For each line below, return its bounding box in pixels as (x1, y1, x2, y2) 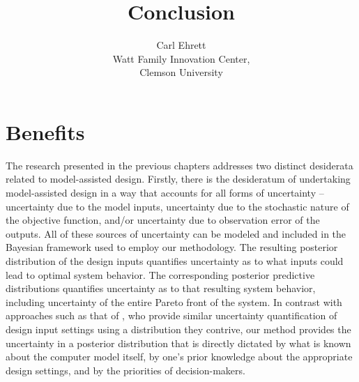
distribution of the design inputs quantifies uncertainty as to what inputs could (6, 254, 344, 268)
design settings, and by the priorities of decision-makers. (6, 362, 245, 377)
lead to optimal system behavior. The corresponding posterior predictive (6, 267, 315, 282)
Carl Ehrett (156, 38, 206, 52)
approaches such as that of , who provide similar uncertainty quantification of (6, 308, 337, 323)
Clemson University (139, 65, 223, 79)
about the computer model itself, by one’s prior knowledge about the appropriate (6, 349, 353, 364)
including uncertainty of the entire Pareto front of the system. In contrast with (6, 294, 342, 309)
